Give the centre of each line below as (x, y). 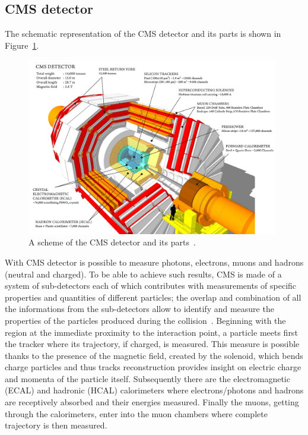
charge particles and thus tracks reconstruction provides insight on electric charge (153, 367)
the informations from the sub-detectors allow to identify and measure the (139, 309)
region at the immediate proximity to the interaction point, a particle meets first (151, 332)
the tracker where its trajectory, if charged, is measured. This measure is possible (152, 344)
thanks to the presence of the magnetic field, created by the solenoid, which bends (154, 355)
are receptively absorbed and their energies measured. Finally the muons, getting (152, 402)
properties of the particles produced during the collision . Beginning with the (145, 320)
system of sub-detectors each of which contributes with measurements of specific (151, 286)
